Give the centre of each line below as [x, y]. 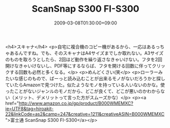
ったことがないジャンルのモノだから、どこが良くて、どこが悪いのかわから [83, 91]
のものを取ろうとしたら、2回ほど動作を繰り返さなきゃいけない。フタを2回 [84, 59]
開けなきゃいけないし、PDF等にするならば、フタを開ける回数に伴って [79, 66]
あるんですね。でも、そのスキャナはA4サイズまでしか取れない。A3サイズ [87, 53]
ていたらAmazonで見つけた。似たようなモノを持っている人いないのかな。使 [85, 85]
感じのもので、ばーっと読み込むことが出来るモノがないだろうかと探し [92, 78]
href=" [12, 103]
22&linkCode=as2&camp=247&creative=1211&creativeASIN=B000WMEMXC [85, 114]
